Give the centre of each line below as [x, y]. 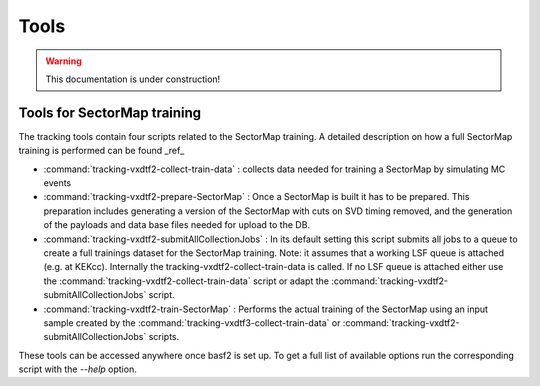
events [57, 183]
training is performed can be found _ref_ [101, 151]
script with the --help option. [77, 369]
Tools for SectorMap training [110, 112]
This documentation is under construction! [133, 79]
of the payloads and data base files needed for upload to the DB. [176, 225]
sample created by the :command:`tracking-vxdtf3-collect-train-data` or [192, 322]
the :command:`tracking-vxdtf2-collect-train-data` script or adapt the [186, 281]
